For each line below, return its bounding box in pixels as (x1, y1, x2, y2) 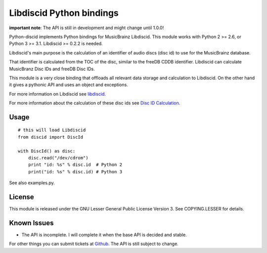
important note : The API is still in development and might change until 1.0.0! (9, 25, 164, 31)
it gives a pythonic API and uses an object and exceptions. (9, 82, 128, 88)
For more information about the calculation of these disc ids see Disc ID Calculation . (9, 100, 180, 106)
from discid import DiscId (18, 134, 84, 140)
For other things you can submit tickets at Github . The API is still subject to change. (9, 241, 179, 247)
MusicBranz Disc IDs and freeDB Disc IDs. (9, 66, 95, 72)
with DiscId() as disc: (18, 148, 76, 153)
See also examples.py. (9, 180, 55, 186)
